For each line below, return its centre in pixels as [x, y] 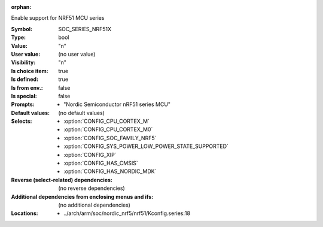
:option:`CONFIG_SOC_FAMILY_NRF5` [110, 138]
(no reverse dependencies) [92, 188]
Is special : [24, 96]
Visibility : [23, 62]
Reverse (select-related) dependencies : [62, 180]
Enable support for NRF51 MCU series [58, 18]
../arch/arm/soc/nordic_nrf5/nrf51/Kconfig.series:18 [127, 213]
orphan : [21, 7]
